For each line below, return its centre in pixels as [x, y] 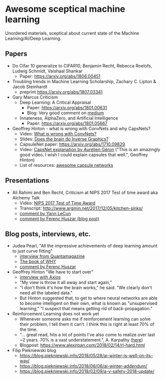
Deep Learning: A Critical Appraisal [55, 102]
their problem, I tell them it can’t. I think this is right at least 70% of [87, 324]
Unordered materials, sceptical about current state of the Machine [72, 33]
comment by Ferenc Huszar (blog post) [59, 219]
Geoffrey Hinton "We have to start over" [53, 272]
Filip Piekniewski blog [34, 350]
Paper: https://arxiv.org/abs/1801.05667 [67, 123]
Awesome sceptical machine [65, 9]
